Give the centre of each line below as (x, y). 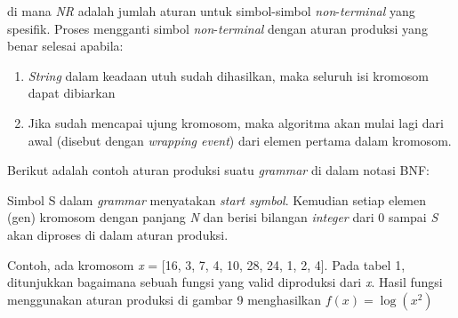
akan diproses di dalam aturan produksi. (118, 234)
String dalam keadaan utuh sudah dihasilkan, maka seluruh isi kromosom (228, 75)
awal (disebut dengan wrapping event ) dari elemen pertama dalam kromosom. (240, 140)
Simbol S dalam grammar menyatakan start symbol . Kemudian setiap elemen (217, 199)
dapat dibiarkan (72, 93)
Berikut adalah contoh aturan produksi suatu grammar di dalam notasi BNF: (218, 170)
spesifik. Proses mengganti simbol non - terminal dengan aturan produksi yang (217, 28)
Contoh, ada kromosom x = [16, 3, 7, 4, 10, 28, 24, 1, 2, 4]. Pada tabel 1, (206, 264)
